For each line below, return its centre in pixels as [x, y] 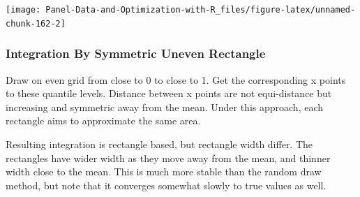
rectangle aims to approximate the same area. [103, 121]
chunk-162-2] [36, 23]
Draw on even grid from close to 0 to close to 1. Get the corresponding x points [176, 79]
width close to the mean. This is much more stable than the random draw [164, 172]
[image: [23, 10]
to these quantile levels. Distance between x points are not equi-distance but [169, 93]
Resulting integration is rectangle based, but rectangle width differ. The [159, 144]
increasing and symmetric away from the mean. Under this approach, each [165, 107]
